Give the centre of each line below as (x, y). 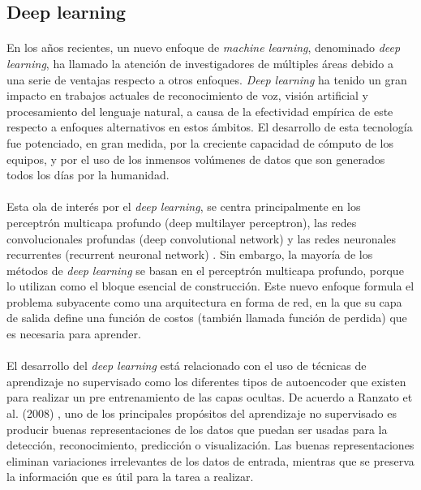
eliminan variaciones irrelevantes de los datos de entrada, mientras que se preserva (210, 460)
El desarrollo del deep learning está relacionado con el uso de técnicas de (187, 365)
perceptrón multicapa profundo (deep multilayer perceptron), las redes (182, 222)
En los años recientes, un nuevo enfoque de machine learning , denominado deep (204, 47)
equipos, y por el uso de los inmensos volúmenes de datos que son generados (196, 159)
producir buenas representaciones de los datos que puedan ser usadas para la (197, 429)
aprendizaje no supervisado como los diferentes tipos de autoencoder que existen (206, 381)
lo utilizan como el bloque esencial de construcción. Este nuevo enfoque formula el (210, 286)
